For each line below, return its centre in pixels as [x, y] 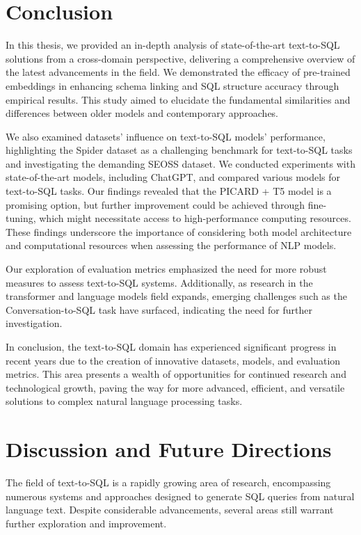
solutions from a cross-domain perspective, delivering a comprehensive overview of [180, 58]
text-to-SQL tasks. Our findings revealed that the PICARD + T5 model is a [169, 191]
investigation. [34, 323]
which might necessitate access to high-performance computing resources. [195, 218]
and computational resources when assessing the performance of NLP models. [171, 245]
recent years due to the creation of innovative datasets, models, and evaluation [173, 360]
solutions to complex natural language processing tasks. [124, 401]
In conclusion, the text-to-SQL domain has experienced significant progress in [171, 346]
